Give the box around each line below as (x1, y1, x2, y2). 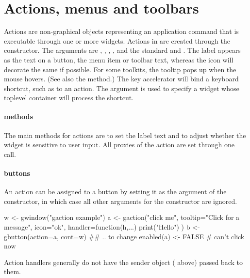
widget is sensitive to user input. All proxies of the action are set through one (4, 139, 235, 150)
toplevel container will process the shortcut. (4, 93, 134, 103)
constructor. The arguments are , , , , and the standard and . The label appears (4, 45, 241, 55)
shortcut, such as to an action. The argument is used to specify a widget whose (4, 83, 239, 93)
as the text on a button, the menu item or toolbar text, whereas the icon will (4, 54, 233, 64)
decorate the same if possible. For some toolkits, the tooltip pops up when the (4, 64, 236, 74)
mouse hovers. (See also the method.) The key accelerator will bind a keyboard (4, 74, 239, 84)
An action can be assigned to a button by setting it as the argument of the (4, 186, 227, 197)
